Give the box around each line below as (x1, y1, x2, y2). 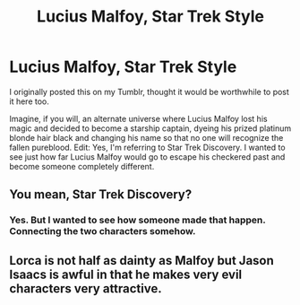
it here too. (9, 96, 49, 107)
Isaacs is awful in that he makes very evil (9, 266, 243, 282)
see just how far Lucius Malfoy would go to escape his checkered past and (9, 151, 286, 162)
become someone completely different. (9, 161, 155, 171)
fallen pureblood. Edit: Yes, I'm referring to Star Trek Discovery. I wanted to (9, 142, 286, 152)
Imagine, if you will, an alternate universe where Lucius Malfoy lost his (9, 113, 268, 124)
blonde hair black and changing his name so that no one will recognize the (9, 132, 284, 143)
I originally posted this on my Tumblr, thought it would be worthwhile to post (9, 86, 289, 97)
